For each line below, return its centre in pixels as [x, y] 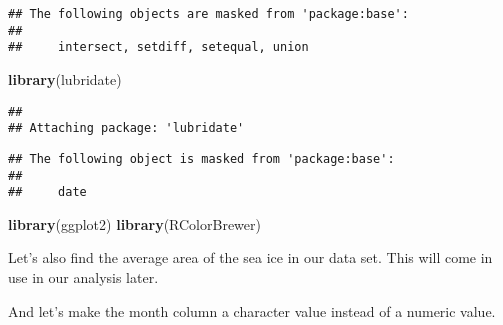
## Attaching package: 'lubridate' [126, 128]
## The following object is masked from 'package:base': [201, 158]
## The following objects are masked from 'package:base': [208, 14]
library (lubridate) [65, 78]
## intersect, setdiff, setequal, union [158, 47]
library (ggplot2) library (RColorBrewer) [134, 223]
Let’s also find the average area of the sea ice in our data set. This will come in [250, 257]
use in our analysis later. [83, 277]
